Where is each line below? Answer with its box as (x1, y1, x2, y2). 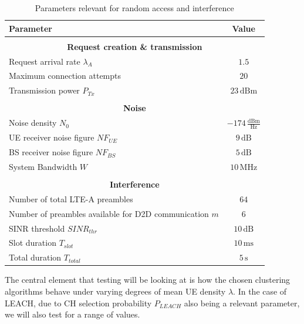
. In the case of (233, 285, 287, 297)
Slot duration (9, 236, 56, 249)
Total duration (9, 251, 62, 263)
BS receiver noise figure (9, 146, 93, 158)
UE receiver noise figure (9, 131, 94, 143)
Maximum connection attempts (9, 69, 121, 82)
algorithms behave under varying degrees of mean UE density (5, 285, 226, 297)
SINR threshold (9, 222, 65, 234)
